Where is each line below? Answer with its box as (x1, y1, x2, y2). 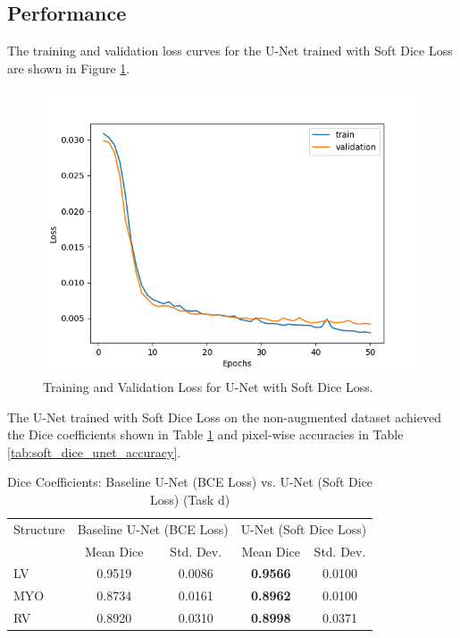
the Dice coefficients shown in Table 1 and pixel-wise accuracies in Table (7, 425, 404, 444)
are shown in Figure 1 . (7, 58, 130, 77)
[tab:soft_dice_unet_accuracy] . (7, 442, 181, 461)
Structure (13, 519, 65, 538)
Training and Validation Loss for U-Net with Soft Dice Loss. (43, 377, 373, 396)
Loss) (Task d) (150, 489, 230, 508)
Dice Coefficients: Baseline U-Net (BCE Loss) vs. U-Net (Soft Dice (7, 472, 373, 491)
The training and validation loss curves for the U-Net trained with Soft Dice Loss (7, 41, 453, 60)
